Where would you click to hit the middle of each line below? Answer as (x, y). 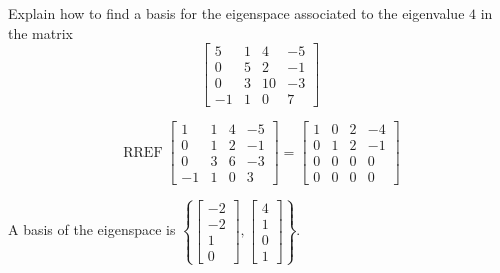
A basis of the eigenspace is (92, 229)
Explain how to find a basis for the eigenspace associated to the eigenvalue (236, 13)
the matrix (40, 32)
